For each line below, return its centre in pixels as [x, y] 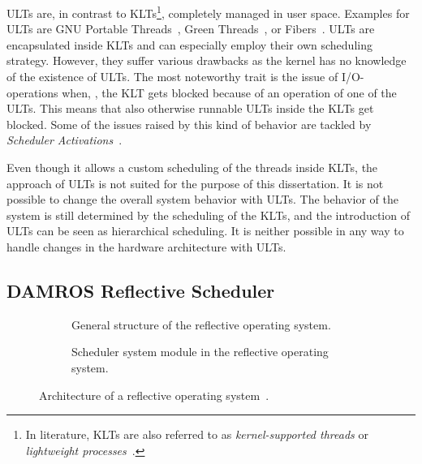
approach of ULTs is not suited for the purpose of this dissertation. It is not [195, 183]
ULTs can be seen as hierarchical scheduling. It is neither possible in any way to [205, 231]
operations [32, 92]
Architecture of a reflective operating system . [154, 395]
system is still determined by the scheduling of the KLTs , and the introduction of [208, 215]
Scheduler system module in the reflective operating [200, 352]
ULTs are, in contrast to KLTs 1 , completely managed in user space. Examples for [208, 12]
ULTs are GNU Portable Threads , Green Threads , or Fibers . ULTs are [191, 29]
